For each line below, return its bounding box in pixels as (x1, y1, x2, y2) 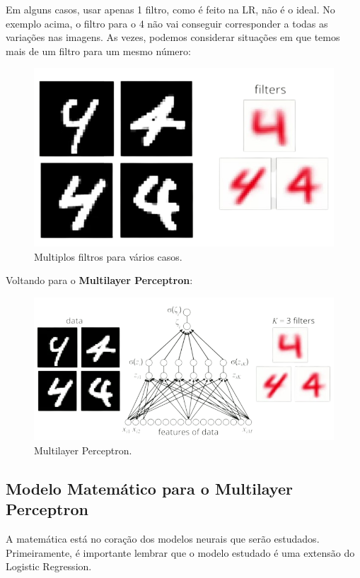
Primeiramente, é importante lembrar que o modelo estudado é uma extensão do (6, 545, 355, 560)
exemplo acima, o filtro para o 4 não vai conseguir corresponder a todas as (6, 16, 328, 30)
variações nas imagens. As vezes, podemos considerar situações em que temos (6, 30, 340, 45)
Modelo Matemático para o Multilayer (6, 477, 293, 499)
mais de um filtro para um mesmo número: (6, 43, 191, 58)
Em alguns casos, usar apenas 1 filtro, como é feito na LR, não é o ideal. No (6, 2, 335, 16)
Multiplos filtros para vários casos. (34, 249, 182, 264)
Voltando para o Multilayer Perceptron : (6, 273, 193, 288)
